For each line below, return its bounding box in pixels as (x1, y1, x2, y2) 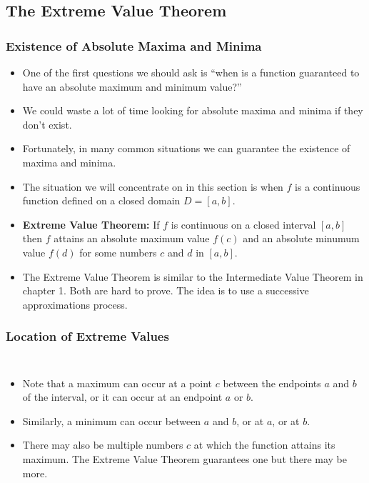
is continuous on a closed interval (171, 216, 316, 231)
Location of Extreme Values (6, 327, 169, 345)
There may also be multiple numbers (22, 437, 183, 452)
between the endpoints (223, 375, 321, 390)
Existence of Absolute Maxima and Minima (6, 36, 262, 54)
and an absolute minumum (243, 231, 360, 246)
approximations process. (22, 297, 128, 312)
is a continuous (295, 179, 360, 194)
